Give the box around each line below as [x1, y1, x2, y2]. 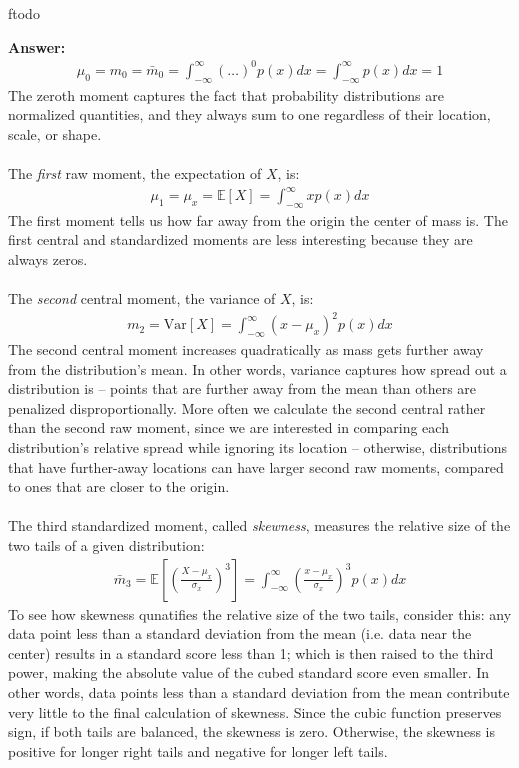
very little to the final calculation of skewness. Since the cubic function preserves [8, 701, 502, 722]
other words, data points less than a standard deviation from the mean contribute [8, 682, 510, 703]
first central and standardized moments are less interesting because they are [8, 229, 473, 250]
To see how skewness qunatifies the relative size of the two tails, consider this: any [8, 603, 512, 624]
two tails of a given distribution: [8, 535, 205, 556]
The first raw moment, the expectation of [8, 162, 262, 183]
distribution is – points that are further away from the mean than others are [8, 378, 477, 399]
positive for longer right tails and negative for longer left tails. [8, 740, 388, 761]
